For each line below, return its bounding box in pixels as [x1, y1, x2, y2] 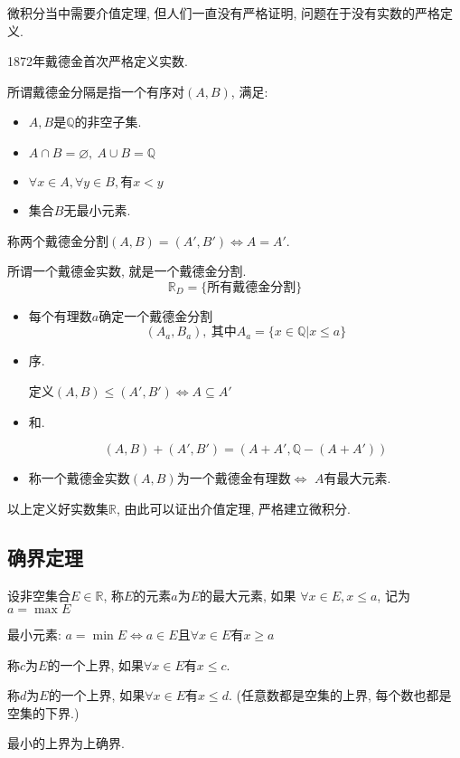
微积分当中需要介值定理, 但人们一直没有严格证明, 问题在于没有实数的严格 [7, 4, 441, 22]
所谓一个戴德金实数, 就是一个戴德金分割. [7, 261, 247, 280]
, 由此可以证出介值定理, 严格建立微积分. [116, 498, 351, 517]
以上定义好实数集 [7, 498, 108, 517]
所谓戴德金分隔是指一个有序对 [7, 81, 184, 100]
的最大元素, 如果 [200, 585, 296, 604]
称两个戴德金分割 [7, 231, 108, 250]
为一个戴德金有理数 [176, 469, 291, 488]
